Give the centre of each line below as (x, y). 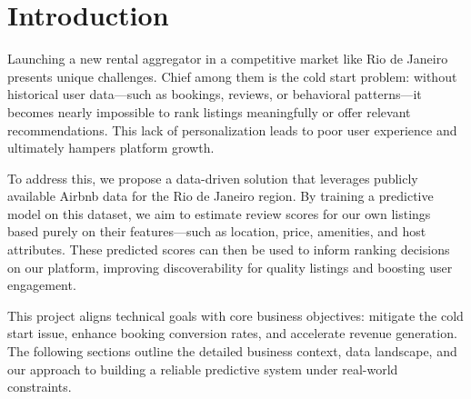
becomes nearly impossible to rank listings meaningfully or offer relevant (209, 111)
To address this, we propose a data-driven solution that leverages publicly (213, 178)
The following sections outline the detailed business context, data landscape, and (232, 351)
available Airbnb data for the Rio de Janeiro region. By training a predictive (220, 196)
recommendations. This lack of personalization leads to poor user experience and (232, 130)
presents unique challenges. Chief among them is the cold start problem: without (232, 76)
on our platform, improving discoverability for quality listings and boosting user (230, 267)
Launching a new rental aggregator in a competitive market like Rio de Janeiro (228, 59)
